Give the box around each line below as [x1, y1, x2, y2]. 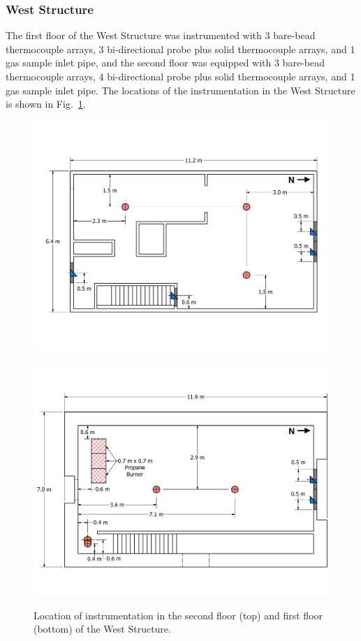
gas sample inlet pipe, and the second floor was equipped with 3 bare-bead [6, 55, 325, 70]
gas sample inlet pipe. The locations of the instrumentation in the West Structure [6, 82, 355, 97]
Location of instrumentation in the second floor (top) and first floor [34, 607, 323, 622]
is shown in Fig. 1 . [6, 96, 86, 111]
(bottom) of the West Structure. [34, 621, 171, 636]
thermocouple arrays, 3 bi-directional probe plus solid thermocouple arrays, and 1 [6, 41, 355, 56]
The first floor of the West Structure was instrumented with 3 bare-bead [6, 28, 316, 43]
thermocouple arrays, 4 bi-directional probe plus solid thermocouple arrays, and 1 [6, 69, 355, 83]
